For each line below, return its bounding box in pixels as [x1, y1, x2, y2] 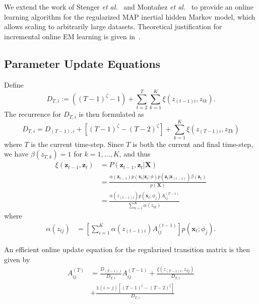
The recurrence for [4, 109, 61, 119]
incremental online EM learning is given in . [4, 31, 141, 41]
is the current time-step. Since [31, 138, 124, 149]
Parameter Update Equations [4, 55, 161, 71]
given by [4, 254, 30, 264]
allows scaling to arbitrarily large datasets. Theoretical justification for [4, 21, 222, 32]
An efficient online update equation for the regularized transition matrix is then [4, 244, 250, 254]
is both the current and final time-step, [133, 138, 253, 149]
